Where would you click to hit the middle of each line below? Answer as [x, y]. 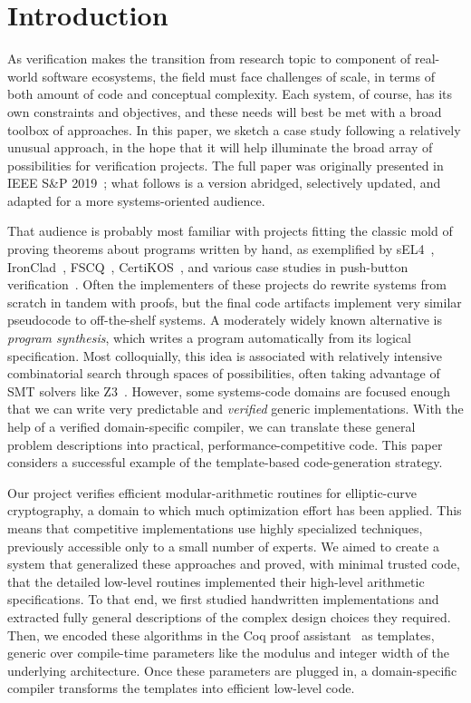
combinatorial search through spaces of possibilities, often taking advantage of [224, 373]
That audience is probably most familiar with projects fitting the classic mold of [230, 231]
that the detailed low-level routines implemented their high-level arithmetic [216, 581]
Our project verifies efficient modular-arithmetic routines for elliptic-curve [212, 492]
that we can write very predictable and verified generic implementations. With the [235, 409]
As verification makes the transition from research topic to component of [209, 59]
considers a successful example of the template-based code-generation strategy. [225, 462]
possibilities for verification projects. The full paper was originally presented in [226, 165]
